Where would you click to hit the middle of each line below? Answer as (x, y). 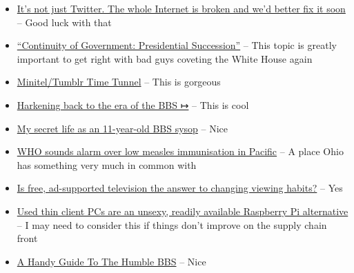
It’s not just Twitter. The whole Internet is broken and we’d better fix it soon (181, 8)
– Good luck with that (64, 22)
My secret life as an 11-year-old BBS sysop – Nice (122, 128)
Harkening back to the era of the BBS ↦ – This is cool (133, 104)
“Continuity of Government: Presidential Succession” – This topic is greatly (177, 45)
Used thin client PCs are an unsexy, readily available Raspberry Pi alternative (183, 211)
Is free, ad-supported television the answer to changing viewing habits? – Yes (180, 188)
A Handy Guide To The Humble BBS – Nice (111, 261)
